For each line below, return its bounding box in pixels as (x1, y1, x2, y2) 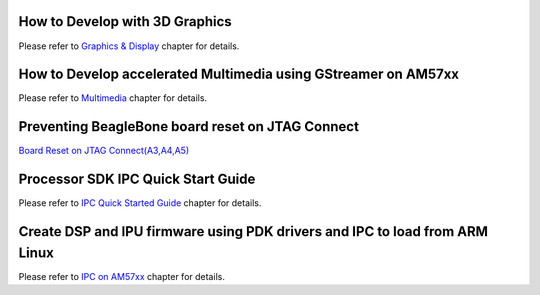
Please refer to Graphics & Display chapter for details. (18, 40, 240, 52)
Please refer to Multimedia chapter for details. (18, 92, 208, 104)
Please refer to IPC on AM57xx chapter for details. (18, 270, 225, 282)
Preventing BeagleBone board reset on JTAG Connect (18, 118, 360, 135)
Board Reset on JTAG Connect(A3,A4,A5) (18, 145, 190, 157)
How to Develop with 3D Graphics (18, 13, 232, 30)
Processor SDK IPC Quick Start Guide (18, 171, 256, 188)
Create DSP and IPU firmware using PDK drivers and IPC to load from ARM (18, 223, 489, 240)
